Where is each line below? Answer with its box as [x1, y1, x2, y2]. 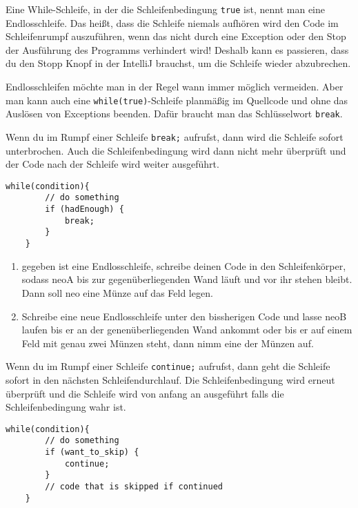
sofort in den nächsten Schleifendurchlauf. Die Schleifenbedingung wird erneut [6, 372, 335, 387]
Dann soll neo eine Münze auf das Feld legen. [21, 285, 213, 300]
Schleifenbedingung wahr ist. [6, 400, 126, 414]
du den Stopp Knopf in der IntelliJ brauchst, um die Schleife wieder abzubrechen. [6, 56, 351, 70]
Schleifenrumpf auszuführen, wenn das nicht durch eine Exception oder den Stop [6, 29, 346, 43]
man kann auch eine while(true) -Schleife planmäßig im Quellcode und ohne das [6, 92, 348, 107]
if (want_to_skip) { [45, 447, 139, 458]
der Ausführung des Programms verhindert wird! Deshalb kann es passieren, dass [6, 42, 349, 57]
